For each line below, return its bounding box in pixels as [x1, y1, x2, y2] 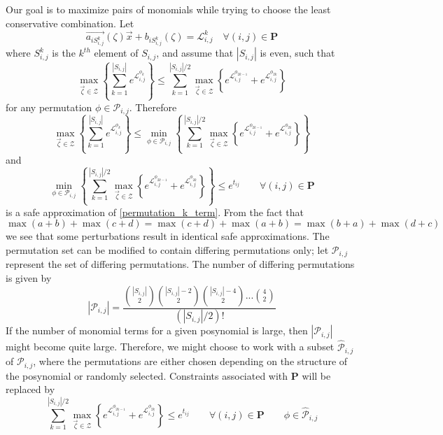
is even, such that [260, 45, 335, 60]
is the [52, 45, 76, 60]
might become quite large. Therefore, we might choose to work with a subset [6, 339, 335, 354]
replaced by [6, 382, 55, 397]
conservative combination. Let [6, 15, 134, 30]
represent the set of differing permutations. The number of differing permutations [6, 257, 355, 271]
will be [302, 368, 331, 383]
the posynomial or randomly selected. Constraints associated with [6, 368, 288, 383]
